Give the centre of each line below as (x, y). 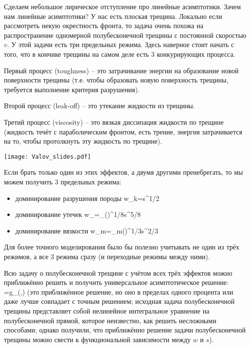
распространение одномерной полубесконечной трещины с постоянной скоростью (125, 35)
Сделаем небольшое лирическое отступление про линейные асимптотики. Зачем (123, 6)
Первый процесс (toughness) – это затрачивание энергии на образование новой (121, 70)
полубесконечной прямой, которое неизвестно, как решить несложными (110, 320)
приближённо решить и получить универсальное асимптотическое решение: (116, 282)
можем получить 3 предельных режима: (63, 181)
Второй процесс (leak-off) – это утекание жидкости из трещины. (99, 106)
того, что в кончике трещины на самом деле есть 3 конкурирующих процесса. (120, 54)
